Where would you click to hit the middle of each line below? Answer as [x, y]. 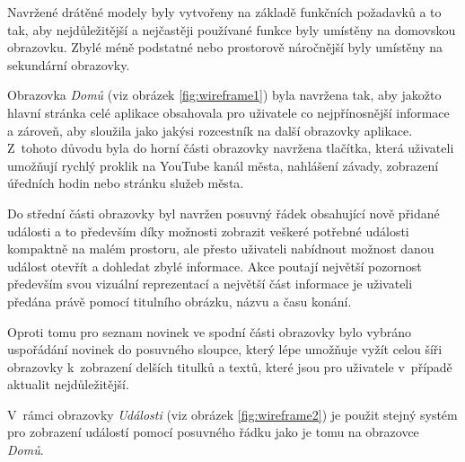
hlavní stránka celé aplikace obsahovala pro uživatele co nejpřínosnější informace [228, 112]
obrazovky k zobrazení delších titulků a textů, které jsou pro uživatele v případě [230, 366]
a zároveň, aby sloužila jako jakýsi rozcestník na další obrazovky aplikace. [210, 130]
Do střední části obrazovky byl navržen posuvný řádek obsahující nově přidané [224, 213]
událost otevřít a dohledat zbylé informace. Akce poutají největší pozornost [215, 266]
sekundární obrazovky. [69, 64]
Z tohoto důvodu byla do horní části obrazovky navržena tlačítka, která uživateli [231, 148]
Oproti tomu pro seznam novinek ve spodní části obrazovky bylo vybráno [209, 331]
